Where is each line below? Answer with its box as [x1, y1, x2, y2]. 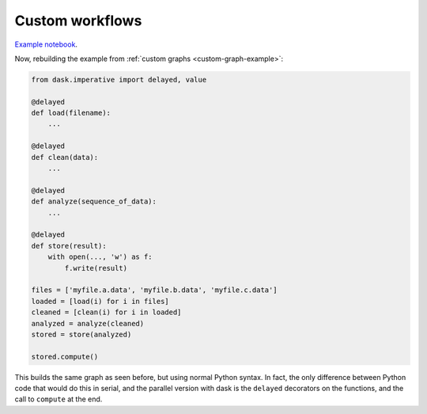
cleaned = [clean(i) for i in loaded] [31, 308, 182, 317]
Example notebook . [14, 40, 78, 49]
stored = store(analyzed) [31, 329, 132, 339]
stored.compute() [31, 352, 99, 361]
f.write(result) [64, 264, 128, 272]
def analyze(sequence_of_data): [31, 197, 157, 206]
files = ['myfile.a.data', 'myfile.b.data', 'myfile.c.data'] [31, 286, 278, 294]
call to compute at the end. [14, 394, 103, 404]
